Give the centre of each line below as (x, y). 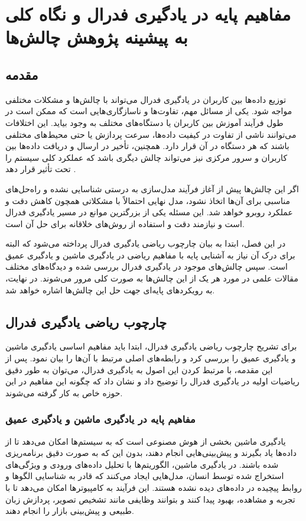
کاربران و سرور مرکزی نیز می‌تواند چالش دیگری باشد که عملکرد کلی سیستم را (147, 157)
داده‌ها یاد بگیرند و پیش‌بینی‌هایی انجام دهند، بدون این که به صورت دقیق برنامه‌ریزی (151, 453)
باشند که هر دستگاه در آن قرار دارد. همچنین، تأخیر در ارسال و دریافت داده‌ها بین (147, 146)
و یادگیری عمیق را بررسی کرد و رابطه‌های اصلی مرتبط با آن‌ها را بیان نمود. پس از (151, 358)
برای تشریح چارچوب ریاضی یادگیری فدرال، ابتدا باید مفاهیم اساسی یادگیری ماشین (151, 346)
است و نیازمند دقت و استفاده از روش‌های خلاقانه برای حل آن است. (125, 223)
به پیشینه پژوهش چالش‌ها (97, 37)
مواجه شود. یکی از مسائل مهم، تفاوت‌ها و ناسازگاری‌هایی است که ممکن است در (149, 111)
